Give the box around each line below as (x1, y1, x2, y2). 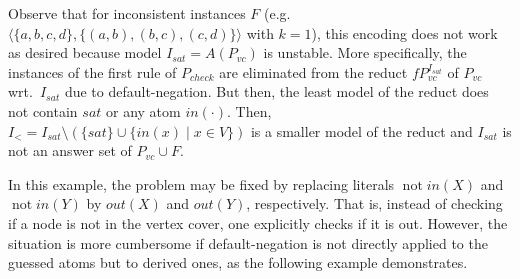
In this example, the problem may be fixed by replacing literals (8, 173, 395, 194)
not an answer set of (8, 140, 132, 161)
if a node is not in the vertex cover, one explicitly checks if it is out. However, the (8, 212, 508, 233)
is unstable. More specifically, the (263, 42, 467, 63)
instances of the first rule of (8, 61, 177, 82)
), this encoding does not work (311, 22, 498, 43)
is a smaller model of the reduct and (250, 120, 473, 141)
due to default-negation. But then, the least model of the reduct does (64, 81, 489, 102)
